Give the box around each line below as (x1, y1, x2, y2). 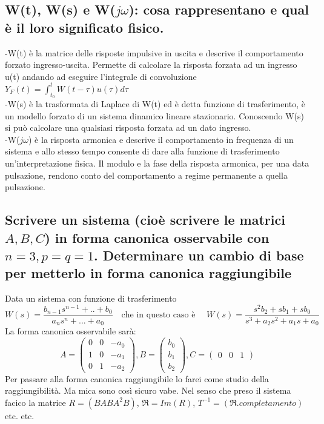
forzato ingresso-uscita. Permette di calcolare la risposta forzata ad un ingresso (5, 58, 297, 71)
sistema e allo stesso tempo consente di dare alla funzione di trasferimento (5, 145, 280, 157)
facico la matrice (5, 396, 66, 408)
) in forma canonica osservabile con (44, 228, 269, 247)
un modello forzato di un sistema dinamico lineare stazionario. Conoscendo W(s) (5, 109, 305, 122)
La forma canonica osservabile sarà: (5, 325, 136, 337)
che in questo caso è (121, 311, 196, 320)
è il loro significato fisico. (5, 18, 164, 36)
